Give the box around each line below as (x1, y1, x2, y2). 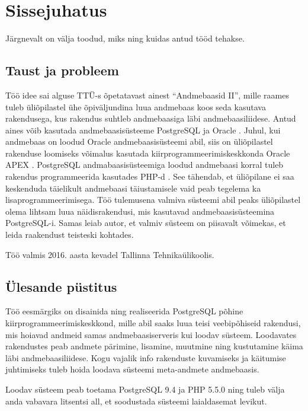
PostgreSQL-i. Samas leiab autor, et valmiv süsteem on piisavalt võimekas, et (5, 216, 286, 229)
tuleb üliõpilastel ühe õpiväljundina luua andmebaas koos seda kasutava (5, 100, 266, 113)
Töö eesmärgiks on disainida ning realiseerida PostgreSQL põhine (5, 305, 243, 317)
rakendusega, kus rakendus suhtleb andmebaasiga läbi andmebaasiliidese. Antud (5, 112, 296, 125)
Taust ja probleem (5, 61, 119, 79)
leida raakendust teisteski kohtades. (5, 228, 134, 241)
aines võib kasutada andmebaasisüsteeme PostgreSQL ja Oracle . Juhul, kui (5, 123, 281, 136)
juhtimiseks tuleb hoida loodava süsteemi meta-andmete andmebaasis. (5, 363, 259, 375)
